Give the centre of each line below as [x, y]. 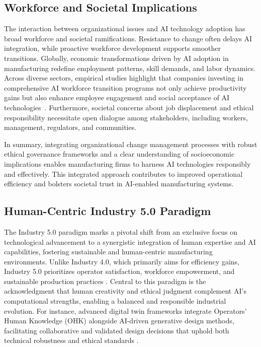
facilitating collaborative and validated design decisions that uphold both [117, 330]
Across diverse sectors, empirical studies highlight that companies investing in [124, 78]
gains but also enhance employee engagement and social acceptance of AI [117, 97]
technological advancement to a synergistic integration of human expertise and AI [130, 241]
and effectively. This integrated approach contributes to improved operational [123, 173]
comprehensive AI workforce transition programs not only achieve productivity [125, 87]
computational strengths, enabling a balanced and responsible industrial [115, 301]
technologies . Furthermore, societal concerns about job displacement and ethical [129, 107]
